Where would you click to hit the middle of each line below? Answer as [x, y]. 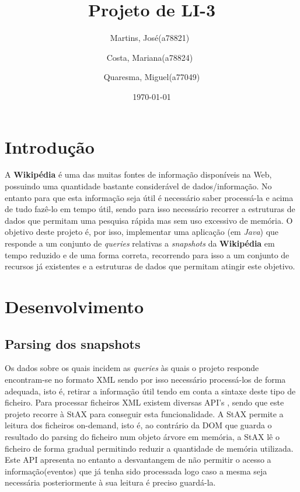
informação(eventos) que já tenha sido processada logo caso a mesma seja [136, 471]
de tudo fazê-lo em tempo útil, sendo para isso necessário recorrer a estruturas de [150, 209]
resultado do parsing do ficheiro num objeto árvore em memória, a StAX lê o [142, 436]
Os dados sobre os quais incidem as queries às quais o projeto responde [132, 368]
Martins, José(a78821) [150, 38]
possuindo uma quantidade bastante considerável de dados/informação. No [138, 186]
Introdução [50, 146]
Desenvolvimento [74, 306]
